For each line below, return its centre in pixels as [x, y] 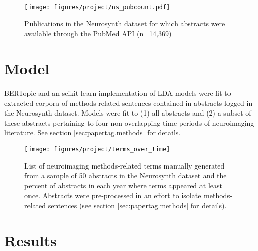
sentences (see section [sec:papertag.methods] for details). [137, 205]
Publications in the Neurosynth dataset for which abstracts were [125, 23]
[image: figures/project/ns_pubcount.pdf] [97, 7]
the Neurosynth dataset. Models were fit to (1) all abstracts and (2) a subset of [128, 113]
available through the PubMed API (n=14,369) [98, 33]
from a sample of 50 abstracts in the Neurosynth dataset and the [126, 175]
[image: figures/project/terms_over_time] [97, 149]
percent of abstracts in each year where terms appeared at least [123, 185]
